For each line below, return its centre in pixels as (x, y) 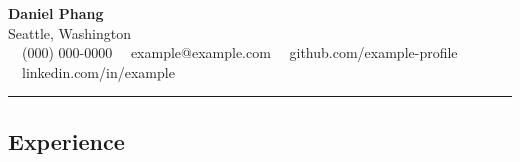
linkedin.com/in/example (98, 71)
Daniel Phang (56, 13)
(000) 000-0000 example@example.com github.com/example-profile (239, 52)
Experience (66, 140)
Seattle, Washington (69, 32)
